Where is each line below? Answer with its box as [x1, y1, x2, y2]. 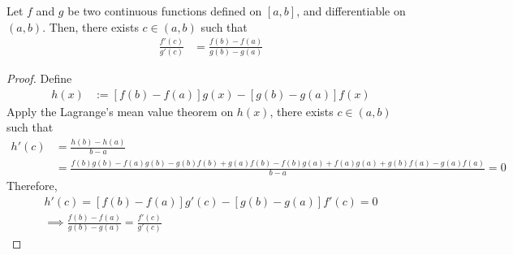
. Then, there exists [42, 18, 139, 35]
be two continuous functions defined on [67, 2, 262, 19]
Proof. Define [6, 69, 72, 86]
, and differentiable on [296, 2, 406, 19]
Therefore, [6, 177, 58, 194]
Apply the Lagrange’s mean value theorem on [6, 102, 234, 119]
